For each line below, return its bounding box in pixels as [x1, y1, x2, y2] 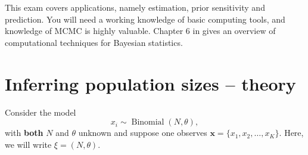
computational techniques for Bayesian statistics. [5, 36, 183, 48]
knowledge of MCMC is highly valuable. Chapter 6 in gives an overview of [5, 24, 276, 37]
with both [5, 126, 43, 139]
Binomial [131, 118, 164, 127]
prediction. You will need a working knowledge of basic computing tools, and [5, 13, 285, 25]
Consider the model [5, 106, 76, 118]
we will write [5, 138, 52, 150]
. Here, [279, 126, 304, 139]
